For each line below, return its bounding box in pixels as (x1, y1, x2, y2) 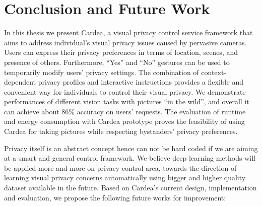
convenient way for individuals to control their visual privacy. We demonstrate (4, 86, 246, 97)
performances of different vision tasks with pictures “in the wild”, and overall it (4, 96, 249, 107)
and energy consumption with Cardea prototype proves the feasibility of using (4, 116, 245, 126)
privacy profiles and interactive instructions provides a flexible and (38, 77, 243, 87)
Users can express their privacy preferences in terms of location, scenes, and (4, 47, 238, 57)
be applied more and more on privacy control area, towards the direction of (4, 162, 237, 173)
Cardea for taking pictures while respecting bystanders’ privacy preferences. (4, 126, 238, 136)
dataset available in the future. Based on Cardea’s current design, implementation (4, 182, 257, 193)
